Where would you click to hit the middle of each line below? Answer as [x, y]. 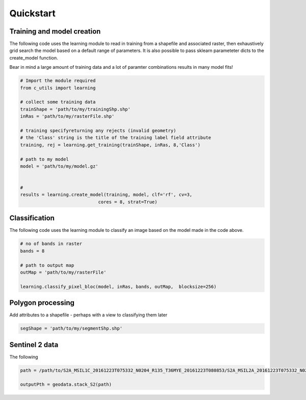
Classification [32, 218]
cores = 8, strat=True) [128, 202]
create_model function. [34, 58]
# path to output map [47, 265]
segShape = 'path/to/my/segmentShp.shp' [71, 328]
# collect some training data [58, 102]
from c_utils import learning [58, 88]
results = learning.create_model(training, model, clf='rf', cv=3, [106, 195]
